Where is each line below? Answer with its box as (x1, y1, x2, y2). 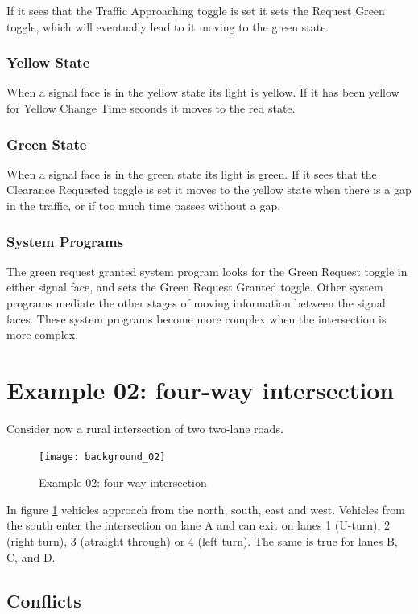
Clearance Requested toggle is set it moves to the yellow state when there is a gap (6, 181, 412, 198)
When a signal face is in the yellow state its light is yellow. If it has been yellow (6, 84, 399, 101)
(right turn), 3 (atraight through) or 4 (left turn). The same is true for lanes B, (6, 532, 398, 549)
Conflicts (6, 587, 81, 612)
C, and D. (6, 548, 56, 565)
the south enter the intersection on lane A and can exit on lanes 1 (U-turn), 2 (6, 517, 390, 534)
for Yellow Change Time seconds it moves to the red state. (6, 100, 296, 116)
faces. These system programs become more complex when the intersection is (6, 310, 387, 327)
